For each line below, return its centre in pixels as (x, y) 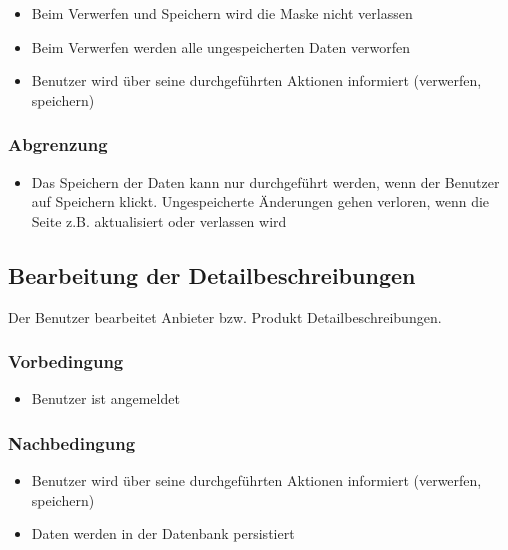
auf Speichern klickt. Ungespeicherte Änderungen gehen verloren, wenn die (260, 201)
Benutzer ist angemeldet (105, 398)
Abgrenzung (58, 144)
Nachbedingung (72, 442)
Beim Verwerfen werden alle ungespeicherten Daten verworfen (221, 46)
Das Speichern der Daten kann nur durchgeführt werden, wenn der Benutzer (265, 181)
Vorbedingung (66, 361)
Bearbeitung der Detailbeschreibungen (212, 274)
